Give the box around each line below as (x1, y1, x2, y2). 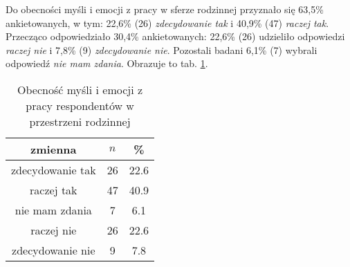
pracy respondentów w (26, 97, 134, 113)
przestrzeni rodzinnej (29, 113, 131, 129)
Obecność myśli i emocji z (17, 81, 143, 98)
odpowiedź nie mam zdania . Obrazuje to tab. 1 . (6, 56, 208, 71)
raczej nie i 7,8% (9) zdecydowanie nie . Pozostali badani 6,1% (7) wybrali (6, 42, 317, 57)
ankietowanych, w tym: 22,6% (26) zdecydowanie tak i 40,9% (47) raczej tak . (6, 15, 329, 30)
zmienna (30, 140, 77, 157)
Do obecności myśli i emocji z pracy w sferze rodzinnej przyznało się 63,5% (6, 2, 324, 16)
